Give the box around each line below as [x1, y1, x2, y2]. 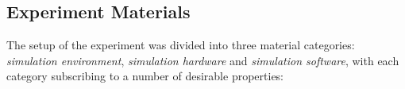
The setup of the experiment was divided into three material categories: [6, 37, 355, 53]
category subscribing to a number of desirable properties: [6, 68, 284, 84]
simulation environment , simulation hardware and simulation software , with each [6, 52, 399, 68]
